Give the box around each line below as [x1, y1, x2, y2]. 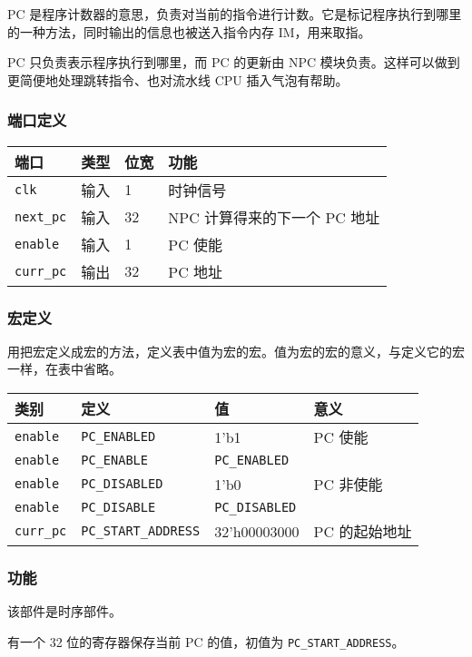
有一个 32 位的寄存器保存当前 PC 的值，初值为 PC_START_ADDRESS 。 [7, 632, 405, 651]
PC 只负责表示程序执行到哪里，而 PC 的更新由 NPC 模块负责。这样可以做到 [7, 53, 460, 72]
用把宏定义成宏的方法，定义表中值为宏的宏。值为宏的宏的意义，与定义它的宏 [7, 341, 465, 360]
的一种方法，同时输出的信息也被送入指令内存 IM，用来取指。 [7, 22, 371, 41]
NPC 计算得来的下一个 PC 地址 [168, 206, 380, 228]
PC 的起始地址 [313, 521, 412, 542]
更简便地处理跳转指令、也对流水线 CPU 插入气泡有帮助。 [7, 70, 349, 89]
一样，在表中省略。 [7, 359, 122, 378]
